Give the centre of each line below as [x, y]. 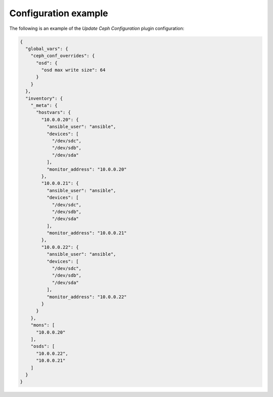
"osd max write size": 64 [73, 70]
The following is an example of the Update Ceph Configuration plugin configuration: [97, 28]
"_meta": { [44, 106]
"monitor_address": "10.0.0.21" [86, 233]
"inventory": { [44, 98]
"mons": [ [43, 325]
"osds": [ [43, 346]
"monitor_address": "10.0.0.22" [86, 297]
